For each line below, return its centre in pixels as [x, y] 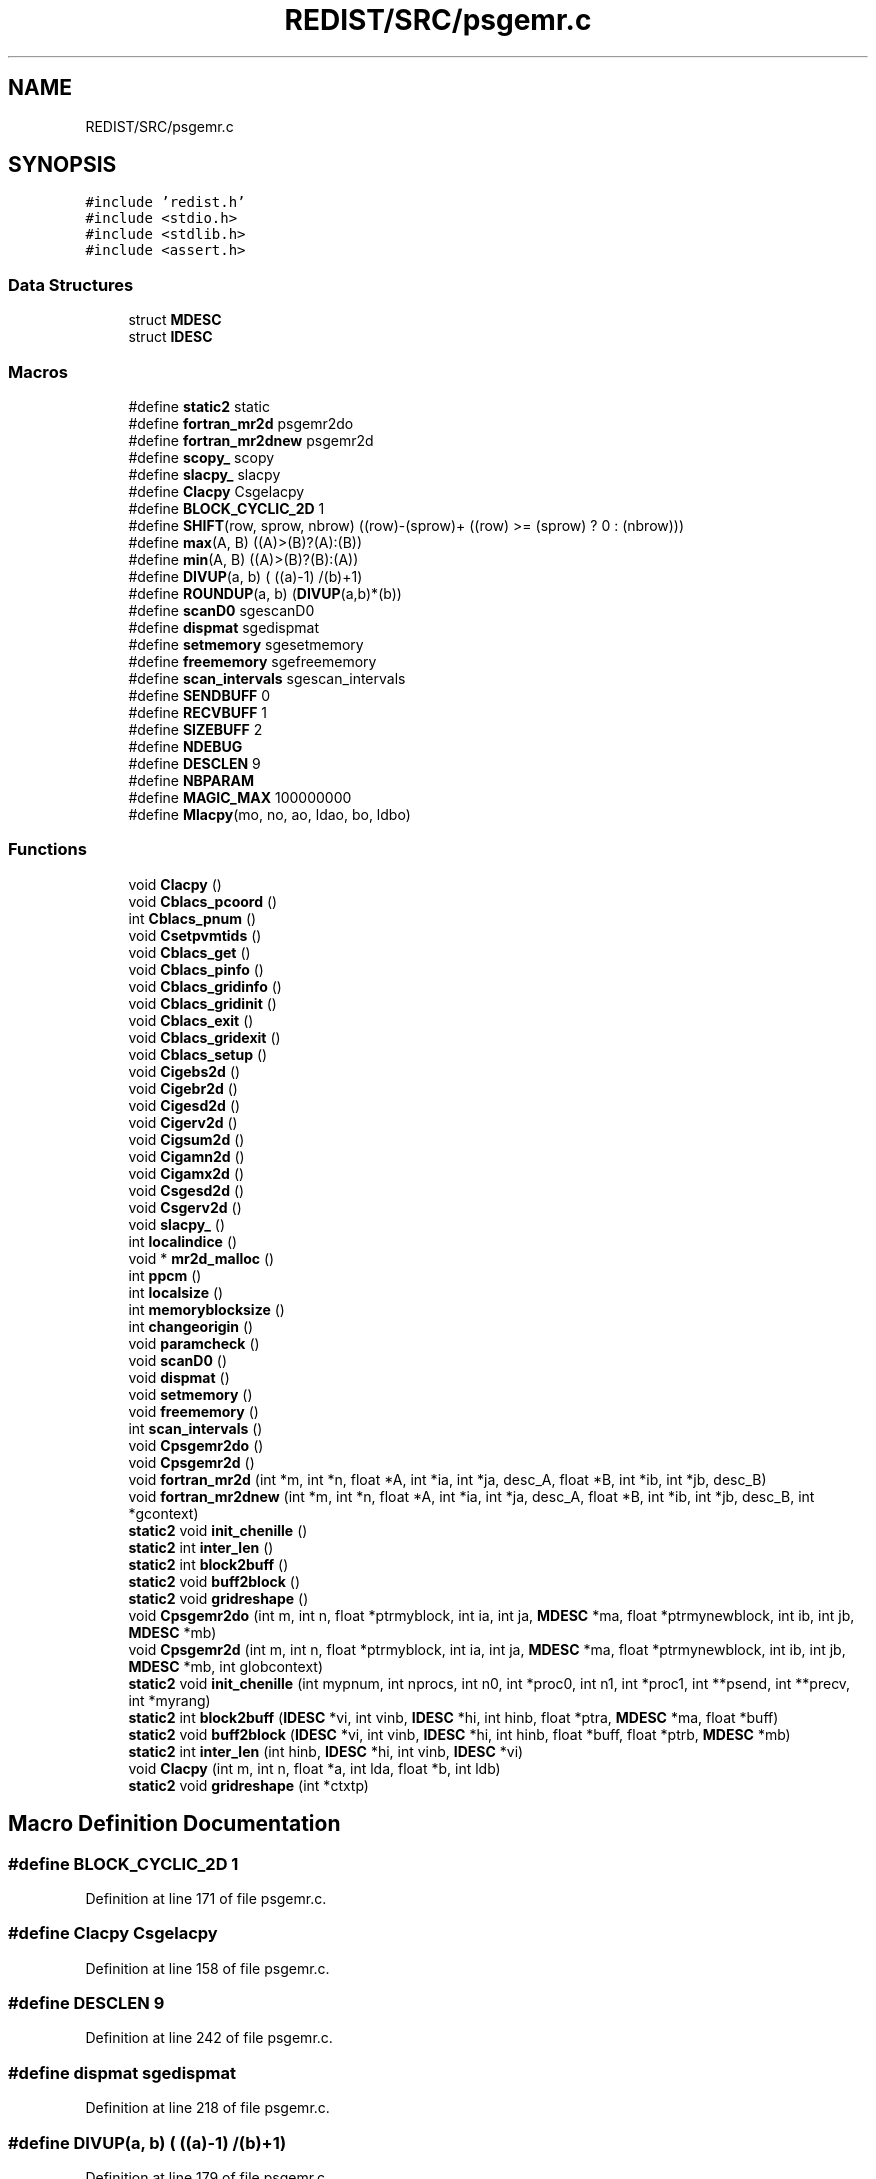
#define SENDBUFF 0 [199, 695]
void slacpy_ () [176, 1224]
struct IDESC [170, 337]
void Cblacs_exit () [191, 1020]
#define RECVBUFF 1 [198, 712]
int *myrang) [169, 1700]
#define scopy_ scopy [201, 457]
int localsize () [176, 1292]
